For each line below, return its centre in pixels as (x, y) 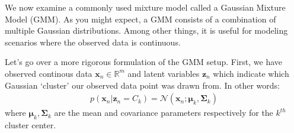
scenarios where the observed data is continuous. (93, 42)
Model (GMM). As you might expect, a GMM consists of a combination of (140, 19)
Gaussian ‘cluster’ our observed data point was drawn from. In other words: (143, 85)
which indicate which (251, 73)
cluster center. (31, 124)
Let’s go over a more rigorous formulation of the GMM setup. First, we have (144, 62)
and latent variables (164, 73)
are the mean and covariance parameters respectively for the (164, 113)
